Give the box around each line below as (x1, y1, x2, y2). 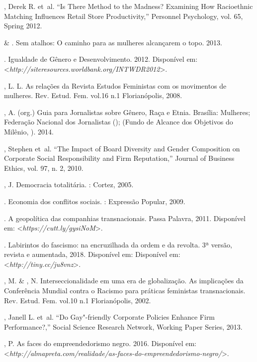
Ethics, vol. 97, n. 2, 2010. (4, 162, 84, 173)
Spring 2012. (4, 20, 42, 31)
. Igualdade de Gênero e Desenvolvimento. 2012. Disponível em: (4, 54, 198, 64)
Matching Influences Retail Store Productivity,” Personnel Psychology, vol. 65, (4, 10, 243, 21)
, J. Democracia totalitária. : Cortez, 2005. (4, 179, 134, 190)
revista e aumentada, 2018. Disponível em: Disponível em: (4, 249, 180, 259)
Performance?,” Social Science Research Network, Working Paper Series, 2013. (4, 321, 243, 332)
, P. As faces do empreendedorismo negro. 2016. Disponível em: (4, 338, 196, 349)
